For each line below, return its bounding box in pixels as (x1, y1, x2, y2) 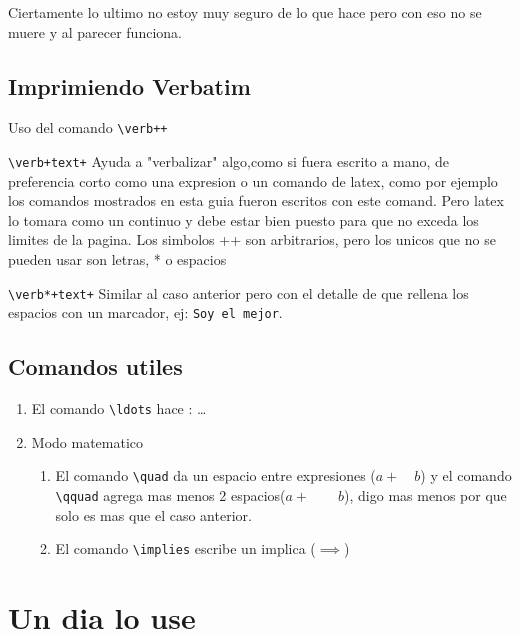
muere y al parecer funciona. (8, 21, 182, 42)
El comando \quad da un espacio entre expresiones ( (55, 465, 376, 486)
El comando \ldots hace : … (31, 398, 207, 419)
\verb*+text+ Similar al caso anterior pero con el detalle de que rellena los (8, 282, 469, 303)
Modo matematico (31, 431, 144, 452)
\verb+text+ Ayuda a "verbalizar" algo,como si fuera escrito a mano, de (8, 151, 450, 172)
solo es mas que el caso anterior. (55, 504, 252, 525)
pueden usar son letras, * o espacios (8, 249, 227, 270)
